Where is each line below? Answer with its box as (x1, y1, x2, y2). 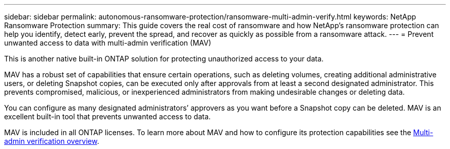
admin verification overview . (4, 137, 100, 145)
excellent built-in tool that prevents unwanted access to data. (4, 112, 211, 121)
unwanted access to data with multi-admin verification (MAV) (4, 38, 212, 47)
